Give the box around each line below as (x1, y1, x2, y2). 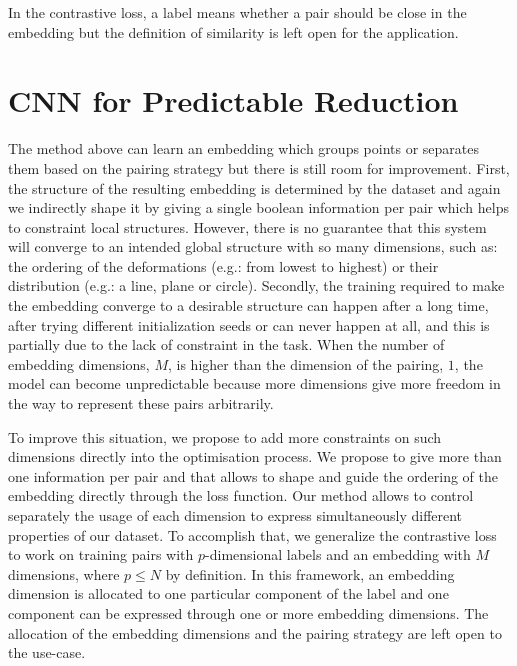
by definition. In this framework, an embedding (165, 563, 455, 584)
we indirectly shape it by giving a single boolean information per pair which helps (8, 197, 509, 218)
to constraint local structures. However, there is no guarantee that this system (8, 216, 487, 237)
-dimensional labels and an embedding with (205, 544, 471, 565)
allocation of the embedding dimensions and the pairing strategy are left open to (8, 622, 502, 643)
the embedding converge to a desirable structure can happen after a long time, (8, 295, 489, 316)
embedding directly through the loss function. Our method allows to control (8, 485, 474, 506)
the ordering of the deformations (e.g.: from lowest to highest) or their (8, 255, 439, 276)
